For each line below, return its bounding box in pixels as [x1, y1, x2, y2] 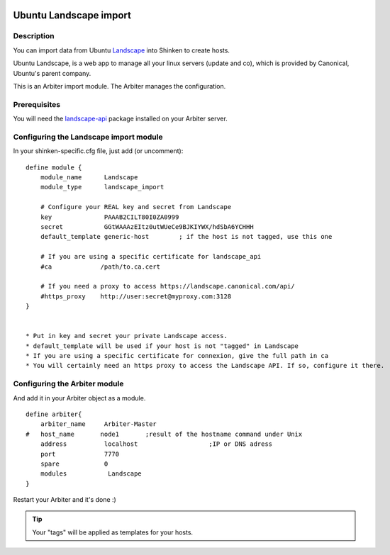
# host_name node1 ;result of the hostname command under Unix [26, 430, 303, 438]
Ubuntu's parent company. [13, 69, 91, 77]
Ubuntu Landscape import [13, 9, 131, 21]
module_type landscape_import [40, 183, 165, 191]
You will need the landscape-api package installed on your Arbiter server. [13, 114, 228, 123]
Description [13, 31, 55, 41]
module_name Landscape [40, 174, 138, 181]
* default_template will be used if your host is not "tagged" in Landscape [26, 342, 299, 350]
